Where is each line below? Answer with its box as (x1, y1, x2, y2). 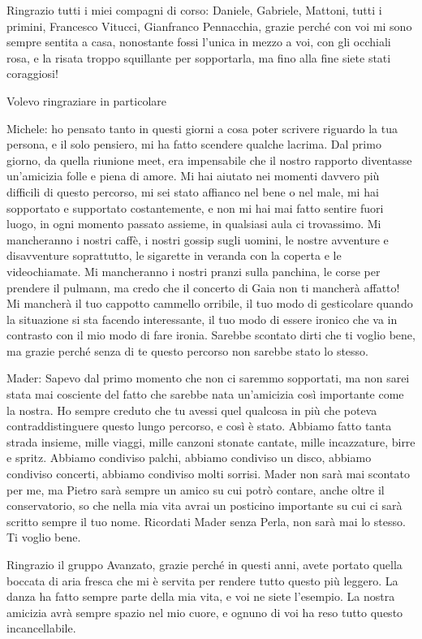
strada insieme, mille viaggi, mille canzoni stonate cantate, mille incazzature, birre (6, 433, 416, 450)
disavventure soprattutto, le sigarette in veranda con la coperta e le (6, 247, 342, 264)
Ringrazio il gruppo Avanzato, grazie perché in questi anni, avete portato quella (6, 556, 403, 572)
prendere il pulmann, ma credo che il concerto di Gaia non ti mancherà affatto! (6, 278, 400, 296)
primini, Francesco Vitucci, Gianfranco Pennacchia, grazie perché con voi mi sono (6, 17, 412, 34)
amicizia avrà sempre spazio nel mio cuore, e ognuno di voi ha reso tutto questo (6, 603, 403, 620)
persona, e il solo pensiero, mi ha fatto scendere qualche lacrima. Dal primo (6, 136, 381, 153)
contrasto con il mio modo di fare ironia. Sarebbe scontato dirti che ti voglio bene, (6, 326, 416, 343)
